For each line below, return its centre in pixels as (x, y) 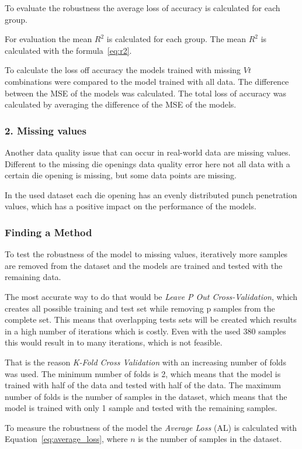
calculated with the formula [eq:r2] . (68, 50)
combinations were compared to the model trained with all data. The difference (147, 81)
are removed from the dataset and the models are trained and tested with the (144, 265)
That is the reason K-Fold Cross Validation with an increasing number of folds (145, 362)
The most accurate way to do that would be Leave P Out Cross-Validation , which (151, 296)
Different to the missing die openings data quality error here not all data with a (147, 163)
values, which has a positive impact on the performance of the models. (131, 206)
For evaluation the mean (48, 39)
